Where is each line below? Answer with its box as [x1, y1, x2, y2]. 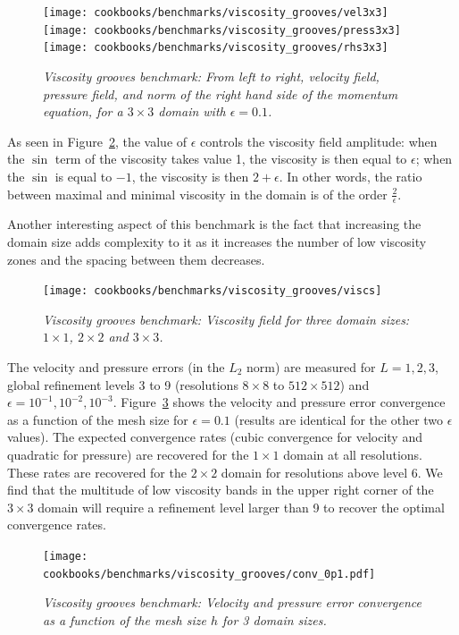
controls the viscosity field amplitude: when [200, 131, 438, 150]
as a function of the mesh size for [7, 410, 188, 428]
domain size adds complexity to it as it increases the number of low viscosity [7, 232, 427, 250]
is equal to [54, 166, 113, 185]
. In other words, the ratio [279, 166, 422, 185]
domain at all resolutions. [283, 444, 423, 463]
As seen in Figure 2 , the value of [7, 131, 188, 150]
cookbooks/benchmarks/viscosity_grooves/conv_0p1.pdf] [43, 567, 376, 580]
